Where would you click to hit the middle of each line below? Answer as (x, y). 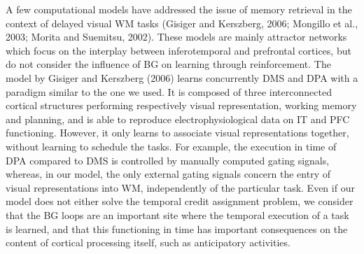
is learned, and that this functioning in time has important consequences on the (177, 228)
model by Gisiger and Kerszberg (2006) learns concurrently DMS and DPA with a (182, 77)
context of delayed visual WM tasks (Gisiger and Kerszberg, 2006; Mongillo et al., (182, 23)
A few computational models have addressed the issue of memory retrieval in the (179, 9)
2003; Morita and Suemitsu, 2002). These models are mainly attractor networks (176, 37)
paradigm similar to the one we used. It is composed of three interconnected (169, 91)
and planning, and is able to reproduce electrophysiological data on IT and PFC (178, 119)
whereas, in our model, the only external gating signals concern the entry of (168, 174)
